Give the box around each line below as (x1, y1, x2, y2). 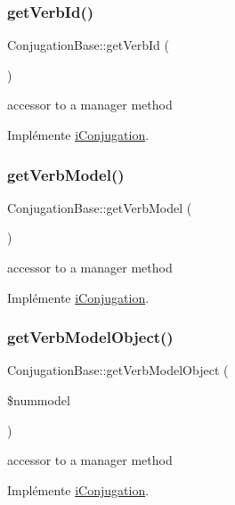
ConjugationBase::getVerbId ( (7, 36, 169, 54)
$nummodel (7, 391, 70, 409)
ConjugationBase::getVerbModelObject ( (7, 361, 229, 379)
